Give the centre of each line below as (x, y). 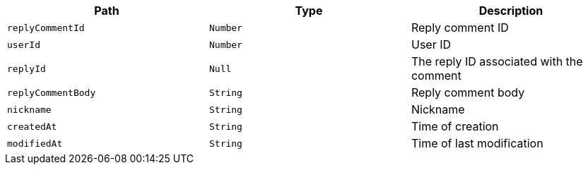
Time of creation (455, 126)
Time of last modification (477, 143)
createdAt (32, 126)
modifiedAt (35, 143)
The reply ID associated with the (497, 61)
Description (511, 11)
